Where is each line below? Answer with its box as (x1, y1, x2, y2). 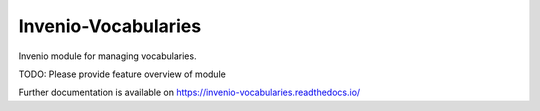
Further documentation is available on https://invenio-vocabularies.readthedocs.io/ (18, 86, 361, 99)
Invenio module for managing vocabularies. (18, 50, 197, 62)
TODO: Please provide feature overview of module (18, 68, 227, 80)
